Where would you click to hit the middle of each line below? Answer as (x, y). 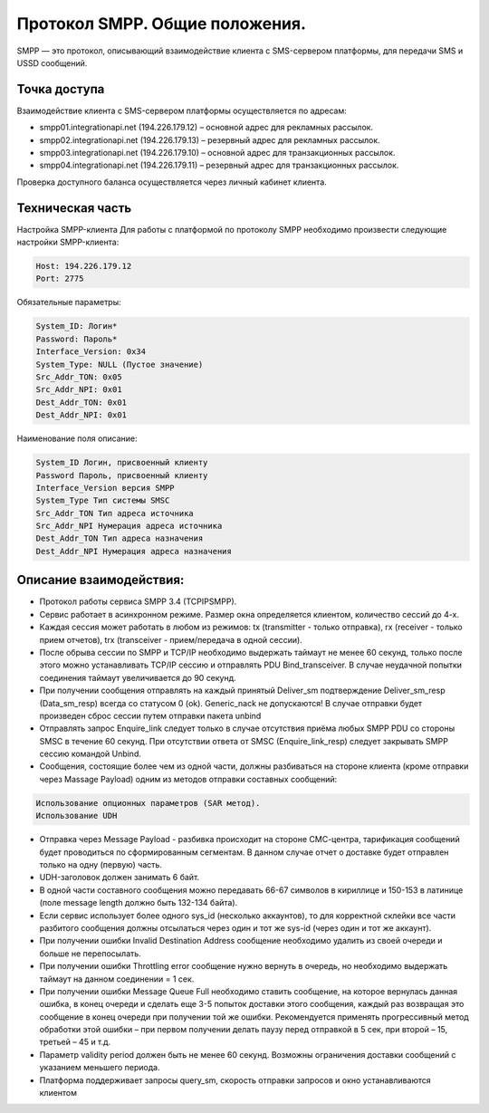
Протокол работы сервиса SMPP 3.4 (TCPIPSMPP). (138, 601)
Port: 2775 (60, 279)
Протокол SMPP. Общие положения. (162, 24)
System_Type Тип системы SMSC (103, 501)
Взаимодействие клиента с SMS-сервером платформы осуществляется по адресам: (182, 110)
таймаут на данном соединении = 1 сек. (117, 979)
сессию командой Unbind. (91, 754)
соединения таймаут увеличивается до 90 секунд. (138, 677)
